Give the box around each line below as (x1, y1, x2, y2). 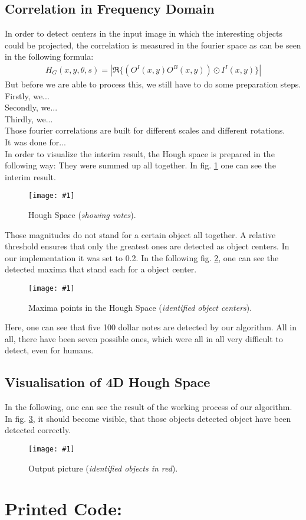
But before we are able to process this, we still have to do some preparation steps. (5, 78, 301, 90)
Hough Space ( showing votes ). (28, 209, 136, 221)
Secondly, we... (5, 101, 58, 113)
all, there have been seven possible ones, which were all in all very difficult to (5, 332, 283, 344)
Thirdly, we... (5, 112, 53, 125)
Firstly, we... (5, 89, 50, 102)
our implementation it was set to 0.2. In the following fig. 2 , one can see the (5, 251, 279, 264)
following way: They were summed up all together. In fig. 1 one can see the (5, 159, 276, 171)
